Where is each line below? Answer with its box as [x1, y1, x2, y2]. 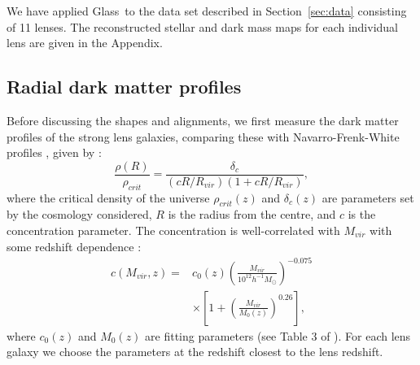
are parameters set [322, 189, 414, 206]
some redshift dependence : [7, 237, 142, 254]
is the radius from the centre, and [168, 206, 336, 223]
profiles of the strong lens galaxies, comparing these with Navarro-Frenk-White [7, 128, 400, 145]
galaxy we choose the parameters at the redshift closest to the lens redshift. [7, 343, 383, 360]
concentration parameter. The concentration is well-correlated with [7, 222, 340, 239]
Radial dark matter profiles [7, 74, 242, 99]
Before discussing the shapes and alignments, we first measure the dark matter [7, 111, 399, 128]
